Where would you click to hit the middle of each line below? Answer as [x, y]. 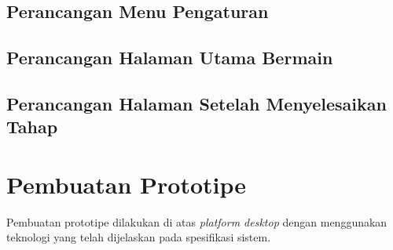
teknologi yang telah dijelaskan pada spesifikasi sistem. [139, 237]
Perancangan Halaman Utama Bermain [170, 58]
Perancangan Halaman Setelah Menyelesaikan [196, 103]
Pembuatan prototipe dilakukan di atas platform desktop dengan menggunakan [197, 221]
